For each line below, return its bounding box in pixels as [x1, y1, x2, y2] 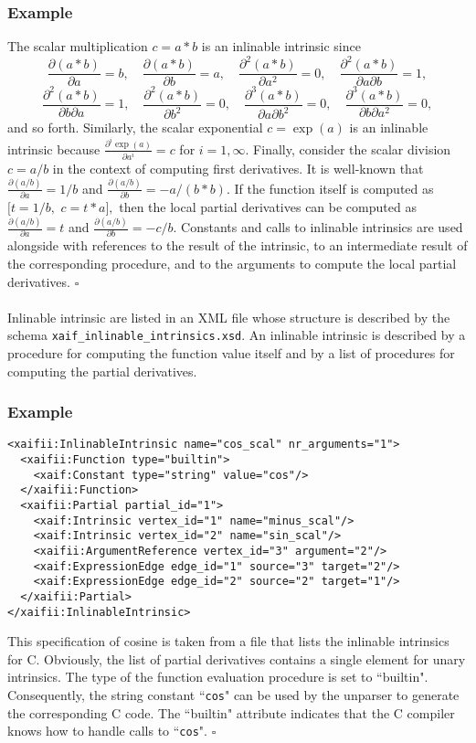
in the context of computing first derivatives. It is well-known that [52, 158, 424, 177]
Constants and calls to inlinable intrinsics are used [181, 218, 463, 237]
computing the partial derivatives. [7, 361, 197, 380]
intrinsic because [7, 139, 100, 158]
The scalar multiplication [7, 37, 148, 56]
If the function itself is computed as [234, 178, 434, 197]
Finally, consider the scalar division [253, 139, 451, 158]
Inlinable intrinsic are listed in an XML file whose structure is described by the [7, 307, 450, 326]
